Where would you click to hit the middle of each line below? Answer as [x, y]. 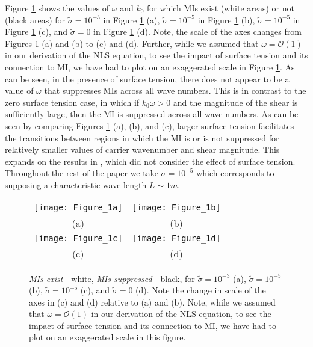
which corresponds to [235, 173]
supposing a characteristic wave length [76, 184]
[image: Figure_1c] [78, 238]
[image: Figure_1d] [176, 238]
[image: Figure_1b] [176, 207]
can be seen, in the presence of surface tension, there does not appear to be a [147, 78]
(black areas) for [35, 20]
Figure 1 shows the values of [57, 8]
